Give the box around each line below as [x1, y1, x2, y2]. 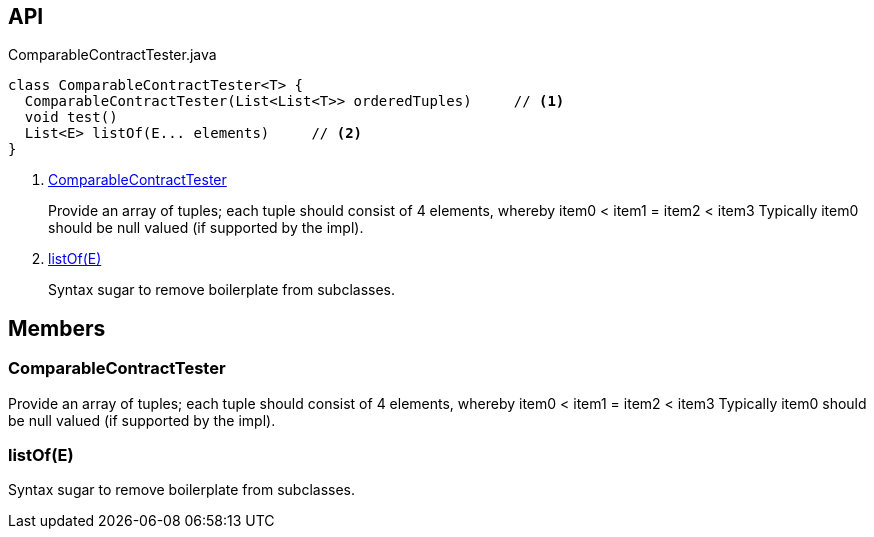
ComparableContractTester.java [8, 46, 217, 64]
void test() [24, 109, 118, 126]
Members [8, 315, 106, 341]
